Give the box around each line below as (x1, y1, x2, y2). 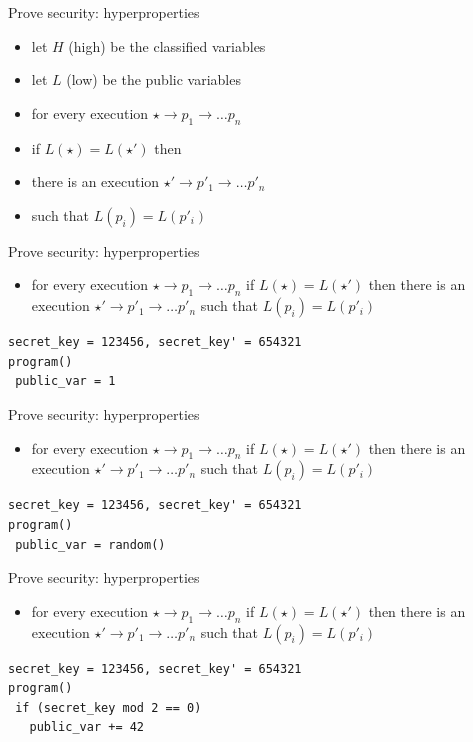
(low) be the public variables (66, 69, 241, 90)
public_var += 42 (29, 720, 145, 735)
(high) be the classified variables (68, 35, 266, 56)
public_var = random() (15, 537, 166, 552)
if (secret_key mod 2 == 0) (15, 700, 202, 715)
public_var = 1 (15, 374, 116, 389)
